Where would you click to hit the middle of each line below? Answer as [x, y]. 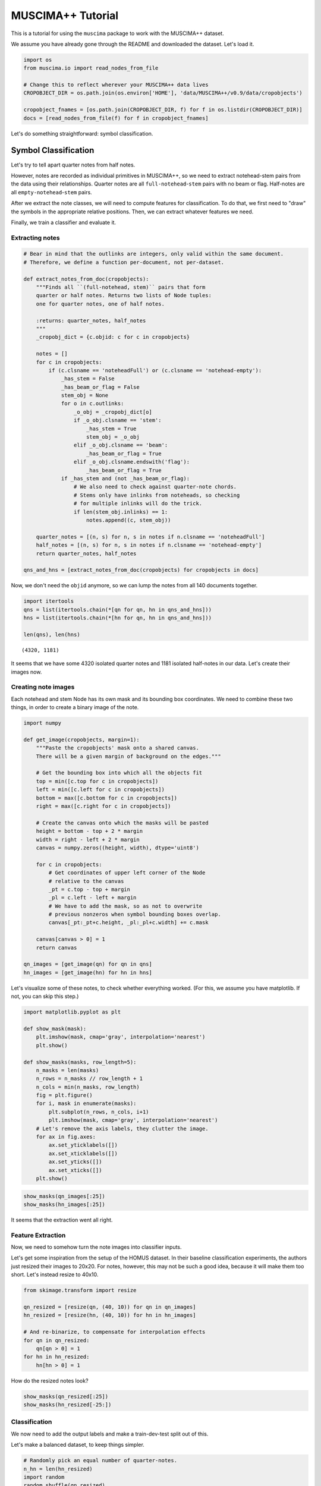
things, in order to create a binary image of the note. [75, 707]
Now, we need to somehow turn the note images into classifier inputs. [96, 1247]
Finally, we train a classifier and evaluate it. [63, 222]
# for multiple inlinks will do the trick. [138, 503]
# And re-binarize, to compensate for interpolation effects [114, 1332]
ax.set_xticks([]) [75, 1170]
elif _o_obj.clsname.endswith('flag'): [132, 462]
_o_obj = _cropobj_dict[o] [113, 412]
